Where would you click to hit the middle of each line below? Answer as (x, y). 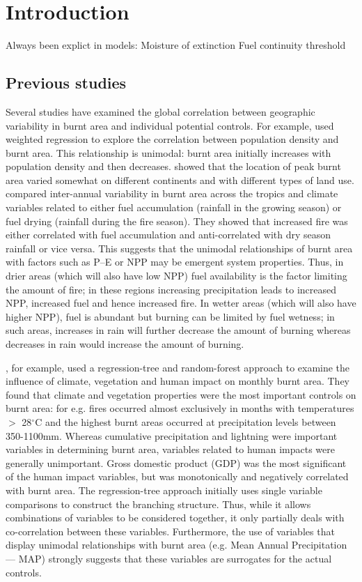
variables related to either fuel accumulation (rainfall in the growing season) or (174, 207)
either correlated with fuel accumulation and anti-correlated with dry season (168, 235)
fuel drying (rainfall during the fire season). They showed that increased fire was (177, 221)
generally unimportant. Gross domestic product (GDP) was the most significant (176, 462)
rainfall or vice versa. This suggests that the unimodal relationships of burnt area (179, 248)
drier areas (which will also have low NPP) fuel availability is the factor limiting (176, 276)
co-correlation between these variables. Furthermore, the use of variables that (170, 531)
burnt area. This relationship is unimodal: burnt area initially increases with (168, 152)
